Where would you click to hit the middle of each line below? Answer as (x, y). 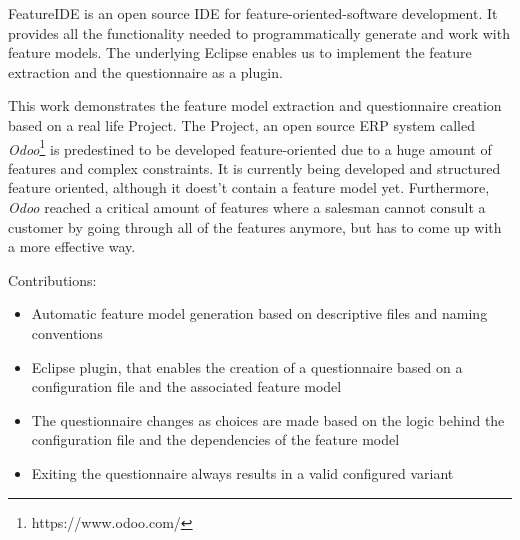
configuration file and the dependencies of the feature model (215, 439)
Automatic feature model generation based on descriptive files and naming (259, 313)
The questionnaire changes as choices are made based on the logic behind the (268, 419)
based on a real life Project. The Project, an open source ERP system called (241, 124)
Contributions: (52, 279)
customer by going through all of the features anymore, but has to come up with (255, 226)
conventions (67, 332)
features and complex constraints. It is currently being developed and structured (254, 167)
